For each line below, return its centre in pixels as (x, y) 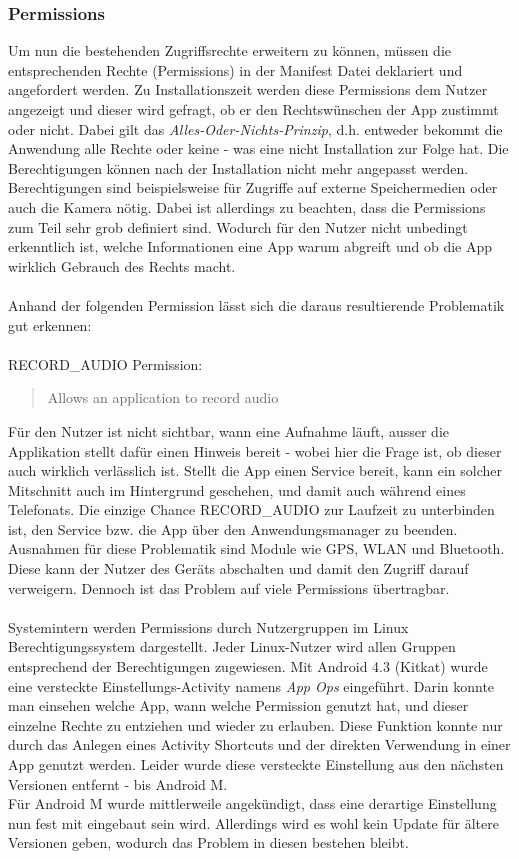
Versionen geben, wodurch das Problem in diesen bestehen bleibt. (208, 842)
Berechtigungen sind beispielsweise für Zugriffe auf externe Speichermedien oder (253, 187)
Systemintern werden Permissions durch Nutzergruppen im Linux (208, 626)
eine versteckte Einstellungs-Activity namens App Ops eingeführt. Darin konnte (251, 685)
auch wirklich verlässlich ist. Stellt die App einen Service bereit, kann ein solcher (255, 470)
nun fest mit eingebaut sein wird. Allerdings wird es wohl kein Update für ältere (253, 822)
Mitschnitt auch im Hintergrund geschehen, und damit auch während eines (237, 489)
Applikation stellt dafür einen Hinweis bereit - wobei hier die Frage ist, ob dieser (255, 450)
